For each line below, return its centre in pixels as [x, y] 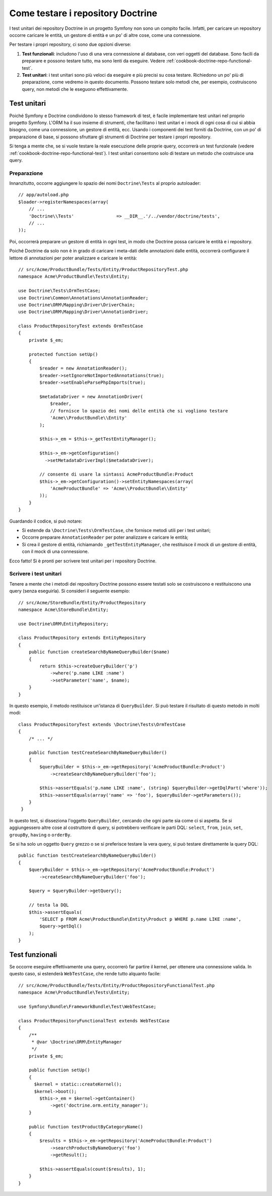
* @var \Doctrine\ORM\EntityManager [77, 1042]
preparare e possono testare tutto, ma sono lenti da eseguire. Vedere [94, 61]
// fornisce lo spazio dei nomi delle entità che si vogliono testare [139, 411]
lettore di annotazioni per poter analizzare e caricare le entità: [73, 258]
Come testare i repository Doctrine [83, 13]
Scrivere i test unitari [36, 574]
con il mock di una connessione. [55, 552]
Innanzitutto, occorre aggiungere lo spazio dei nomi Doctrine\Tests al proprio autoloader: [105, 183]
